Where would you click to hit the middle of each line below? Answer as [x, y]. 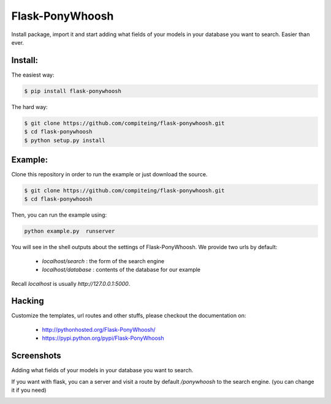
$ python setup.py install [65, 140]
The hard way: [30, 107]
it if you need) [29, 390]
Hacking [28, 301]
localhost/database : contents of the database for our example [121, 270]
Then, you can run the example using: [59, 215]
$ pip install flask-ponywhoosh [73, 91]
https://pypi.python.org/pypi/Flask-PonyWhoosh [103, 338]
